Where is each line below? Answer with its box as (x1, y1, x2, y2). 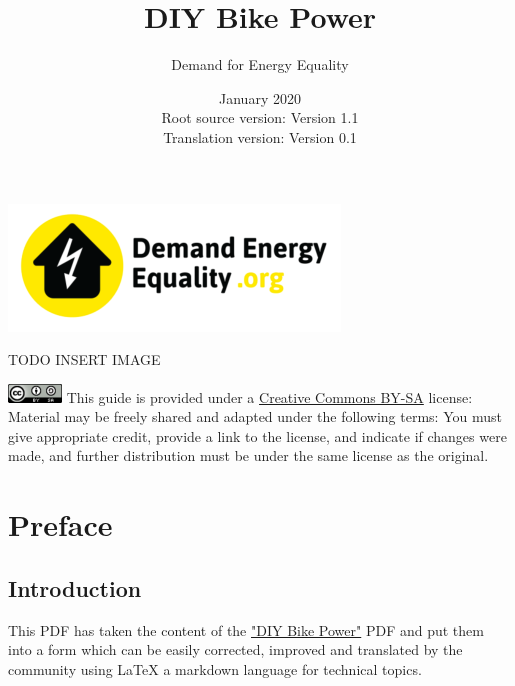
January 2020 (219, 87, 301, 108)
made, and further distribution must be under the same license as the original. (8, 445, 489, 466)
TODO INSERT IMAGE (8, 349, 161, 370)
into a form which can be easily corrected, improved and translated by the (8, 639, 463, 660)
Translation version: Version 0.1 (163, 126, 357, 147)
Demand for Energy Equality (171, 54, 349, 75)
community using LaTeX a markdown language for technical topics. (8, 658, 422, 679)
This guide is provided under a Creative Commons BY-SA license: (66, 386, 473, 407)
